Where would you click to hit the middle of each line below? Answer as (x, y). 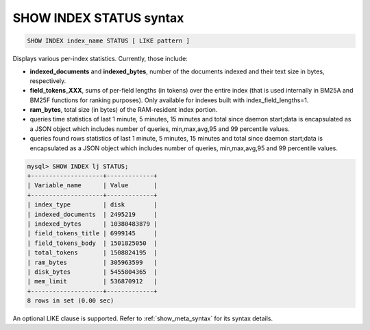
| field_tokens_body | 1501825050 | (92, 243)
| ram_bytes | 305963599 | (92, 262)
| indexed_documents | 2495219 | (92, 214)
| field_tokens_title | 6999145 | (92, 234)
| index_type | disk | (92, 205)
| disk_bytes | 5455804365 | (92, 272)
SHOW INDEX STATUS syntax (98, 18)
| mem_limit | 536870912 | (92, 282)
